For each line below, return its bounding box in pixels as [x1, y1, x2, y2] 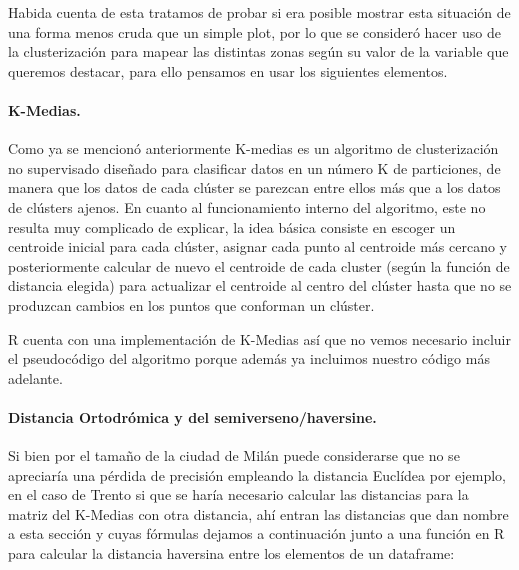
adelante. [8, 367, 63, 388]
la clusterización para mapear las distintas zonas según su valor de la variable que [8, 41, 509, 62]
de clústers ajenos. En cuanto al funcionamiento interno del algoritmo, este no [8, 196, 486, 217]
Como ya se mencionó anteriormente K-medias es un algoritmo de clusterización [8, 138, 499, 159]
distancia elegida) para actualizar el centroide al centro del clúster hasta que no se [8, 275, 512, 296]
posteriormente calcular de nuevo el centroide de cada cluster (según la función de [8, 255, 510, 276]
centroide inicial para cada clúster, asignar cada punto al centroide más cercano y [8, 236, 507, 257]
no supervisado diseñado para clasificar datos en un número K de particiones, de [8, 157, 501, 178]
